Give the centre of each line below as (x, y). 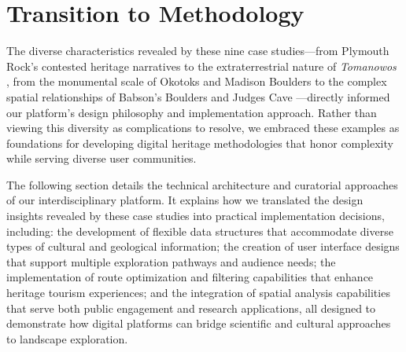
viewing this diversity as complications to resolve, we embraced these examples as (203, 128)
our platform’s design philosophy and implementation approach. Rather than (192, 112)
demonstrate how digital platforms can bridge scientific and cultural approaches (199, 323)
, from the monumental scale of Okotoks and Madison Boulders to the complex (197, 81)
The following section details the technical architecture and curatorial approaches (202, 184)
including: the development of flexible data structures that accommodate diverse (200, 231)
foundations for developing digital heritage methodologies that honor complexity (200, 143)
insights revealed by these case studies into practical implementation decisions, (196, 216)
